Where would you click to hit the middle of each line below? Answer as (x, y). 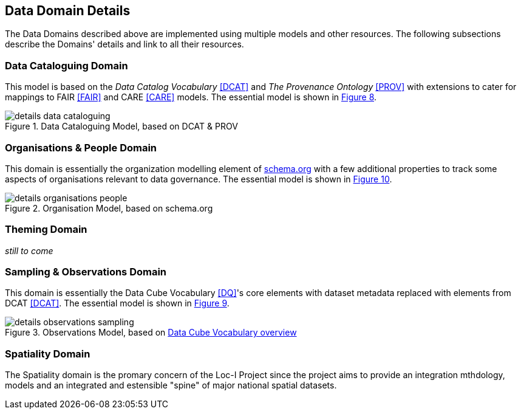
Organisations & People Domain (81, 147)
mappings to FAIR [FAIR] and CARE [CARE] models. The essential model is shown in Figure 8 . (191, 97)
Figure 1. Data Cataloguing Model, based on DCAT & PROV (121, 126)
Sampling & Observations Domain (86, 272)
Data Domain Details (68, 11)
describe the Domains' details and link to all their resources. (124, 44)
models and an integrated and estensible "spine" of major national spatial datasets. (171, 385)
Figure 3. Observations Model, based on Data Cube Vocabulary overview (151, 333)
